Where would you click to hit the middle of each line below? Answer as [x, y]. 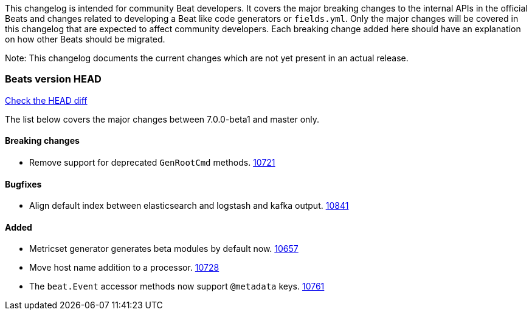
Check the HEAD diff [46, 100]
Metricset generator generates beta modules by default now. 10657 [164, 249]
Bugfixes [23, 184]
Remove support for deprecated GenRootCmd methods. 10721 [152, 162]
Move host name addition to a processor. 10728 [124, 268]
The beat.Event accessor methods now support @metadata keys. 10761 [177, 286]
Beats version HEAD [53, 79]
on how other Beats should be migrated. [85, 39]
